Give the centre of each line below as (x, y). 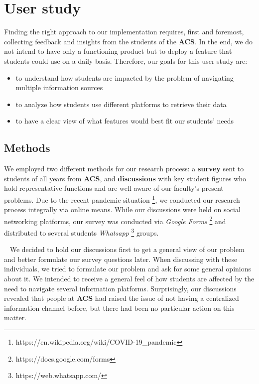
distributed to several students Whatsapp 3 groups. (81, 232)
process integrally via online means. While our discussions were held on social (122, 209)
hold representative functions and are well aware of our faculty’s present (114, 188)
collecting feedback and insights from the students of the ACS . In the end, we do (128, 41)
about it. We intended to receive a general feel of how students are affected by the (129, 278)
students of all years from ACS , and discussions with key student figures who (125, 178)
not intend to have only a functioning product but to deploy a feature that (118, 51)
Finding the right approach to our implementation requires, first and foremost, (124, 32)
